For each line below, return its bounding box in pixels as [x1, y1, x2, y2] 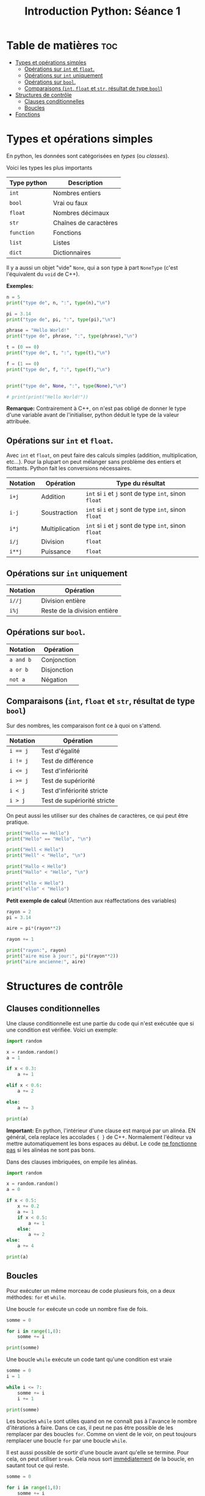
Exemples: [6, 282, 34, 289]
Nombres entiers [52, 189, 101, 197]
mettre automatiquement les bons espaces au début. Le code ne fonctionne [6, 1140, 197, 1147]
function [9, 229, 35, 236]
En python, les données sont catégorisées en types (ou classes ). [6, 152, 170, 159]
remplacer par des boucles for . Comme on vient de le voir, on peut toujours [6, 1431, 197, 1438]
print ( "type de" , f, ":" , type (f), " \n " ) [6, 366, 111, 373]
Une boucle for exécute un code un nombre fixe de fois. [6, 1305, 148, 1312]
